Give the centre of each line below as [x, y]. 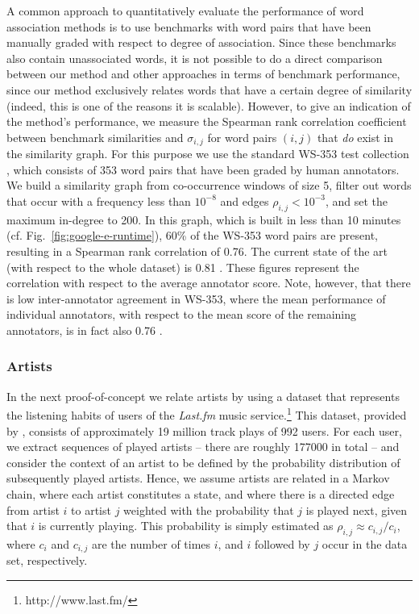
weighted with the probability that [209, 510]
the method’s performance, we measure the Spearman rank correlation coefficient [207, 121]
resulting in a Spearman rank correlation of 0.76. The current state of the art [197, 251]
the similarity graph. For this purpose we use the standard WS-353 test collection [208, 154]
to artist [91, 510]
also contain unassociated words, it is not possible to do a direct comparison [195, 58]
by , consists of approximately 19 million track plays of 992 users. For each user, [204, 430]
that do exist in [355, 137]
